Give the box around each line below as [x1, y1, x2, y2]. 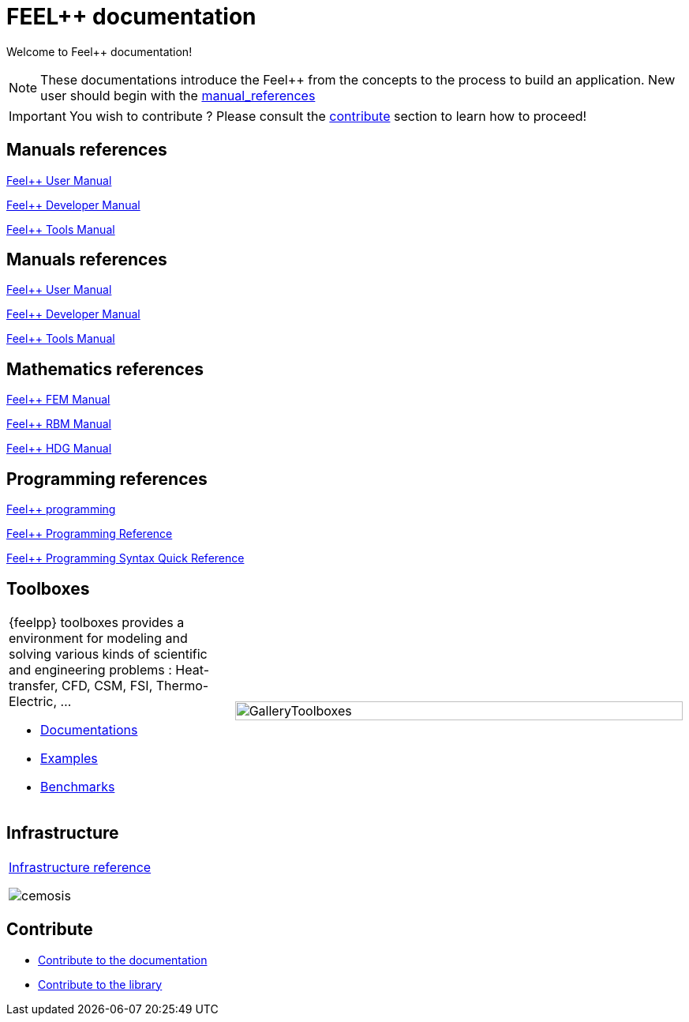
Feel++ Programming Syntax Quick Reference [6, 551, 245, 565]
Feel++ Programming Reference [6, 527, 173, 541]
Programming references [6, 468, 208, 489]
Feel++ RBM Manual [6, 417, 111, 431]
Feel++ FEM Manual [6, 393, 110, 407]
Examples [40, 750, 98, 766]
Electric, [9, 693, 57, 709]
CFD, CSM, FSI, [62, 677, 153, 693]
